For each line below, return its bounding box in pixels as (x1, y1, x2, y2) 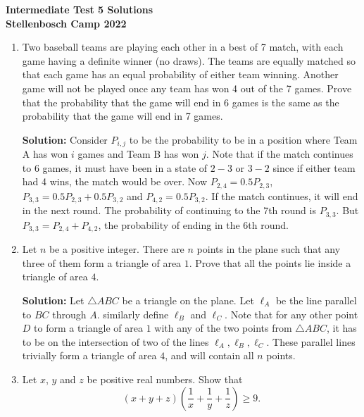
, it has (327, 320, 357, 335)
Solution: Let (22, 292, 84, 307)
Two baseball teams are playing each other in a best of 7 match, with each (22, 39, 344, 54)
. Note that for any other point (225, 306, 358, 321)
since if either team (272, 160, 356, 175)
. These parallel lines (266, 334, 356, 349)
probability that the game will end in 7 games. (22, 108, 223, 123)
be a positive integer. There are (49, 242, 184, 256)
